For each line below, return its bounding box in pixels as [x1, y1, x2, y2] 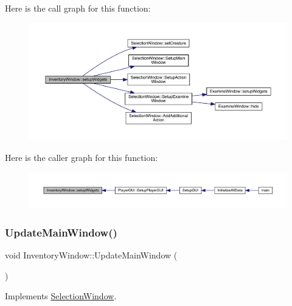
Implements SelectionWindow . [5, 290, 117, 302]
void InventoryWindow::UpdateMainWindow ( [5, 248, 178, 261]
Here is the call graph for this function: [5, 2, 151, 14]
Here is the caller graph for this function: [5, 151, 158, 163]
